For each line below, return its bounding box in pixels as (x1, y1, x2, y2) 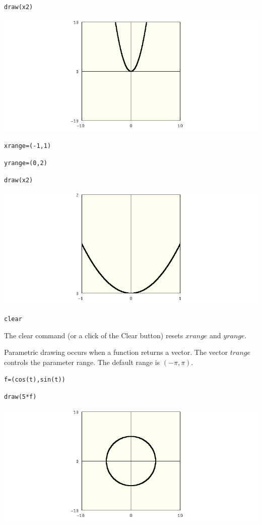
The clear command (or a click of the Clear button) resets (4, 330, 183, 340)
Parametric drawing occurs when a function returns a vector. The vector (4, 347, 228, 357)
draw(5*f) (4, 393, 37, 400)
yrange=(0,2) (4, 159, 47, 167)
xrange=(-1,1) (4, 142, 51, 150)
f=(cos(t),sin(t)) (4, 376, 65, 384)
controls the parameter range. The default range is (4, 356, 160, 367)
